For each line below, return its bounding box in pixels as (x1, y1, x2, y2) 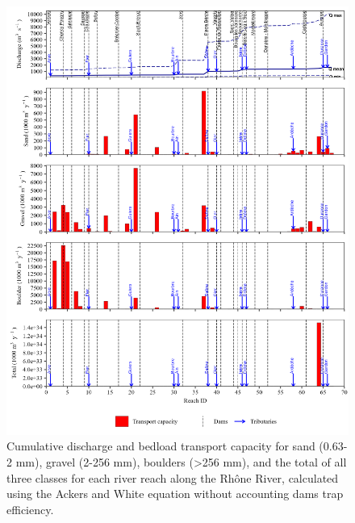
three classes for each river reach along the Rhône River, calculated (6, 469, 339, 486)
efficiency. (6, 500, 54, 517)
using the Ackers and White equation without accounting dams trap (6, 485, 344, 502)
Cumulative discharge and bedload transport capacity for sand (6, 437, 315, 454)
